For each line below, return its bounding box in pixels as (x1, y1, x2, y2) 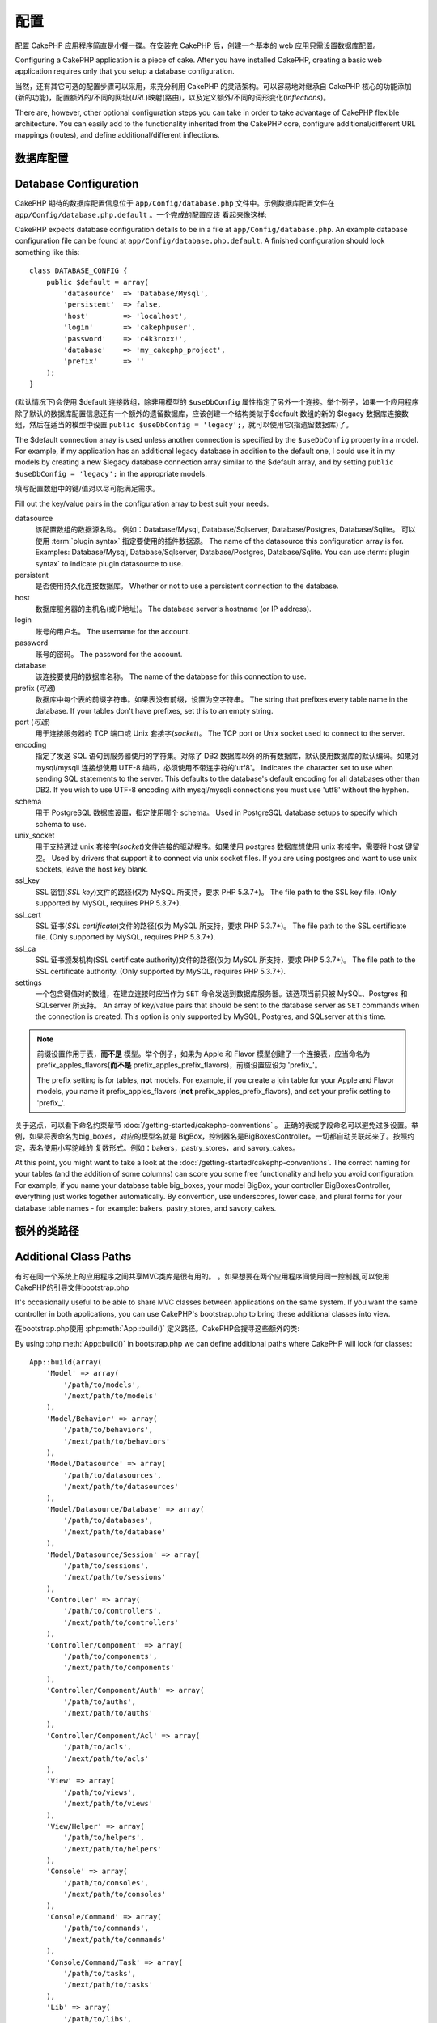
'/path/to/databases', (63, 1516, 154, 1525)
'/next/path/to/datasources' (63, 1482, 180, 1491)
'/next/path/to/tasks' (63, 1980, 154, 1990)
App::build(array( (29, 1357, 103, 1367)
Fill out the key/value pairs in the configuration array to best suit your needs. (15, 498, 269, 508)
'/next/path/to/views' (63, 1799, 154, 1809)
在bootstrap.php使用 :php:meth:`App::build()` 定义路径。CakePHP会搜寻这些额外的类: (15, 1324, 299, 1334)
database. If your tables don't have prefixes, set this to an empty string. (35, 706, 274, 715)
